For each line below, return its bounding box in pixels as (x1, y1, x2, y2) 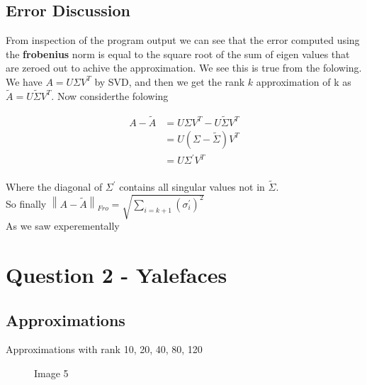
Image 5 (34, 365, 69, 380)
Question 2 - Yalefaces (6, 260, 227, 289)
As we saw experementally (6, 218, 120, 233)
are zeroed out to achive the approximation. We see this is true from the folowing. (6, 60, 362, 75)
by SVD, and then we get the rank (94, 74, 245, 89)
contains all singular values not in (119, 179, 265, 194)
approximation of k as (256, 74, 351, 89)
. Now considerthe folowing (51, 88, 169, 103)
